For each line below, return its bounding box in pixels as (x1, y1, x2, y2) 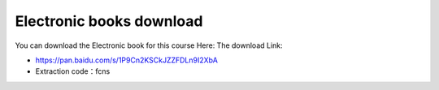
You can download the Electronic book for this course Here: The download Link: (15, 41, 284, 50)
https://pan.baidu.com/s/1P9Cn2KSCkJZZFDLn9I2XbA (35, 55, 219, 65)
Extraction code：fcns (35, 66, 111, 76)
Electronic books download (15, 12, 203, 30)
